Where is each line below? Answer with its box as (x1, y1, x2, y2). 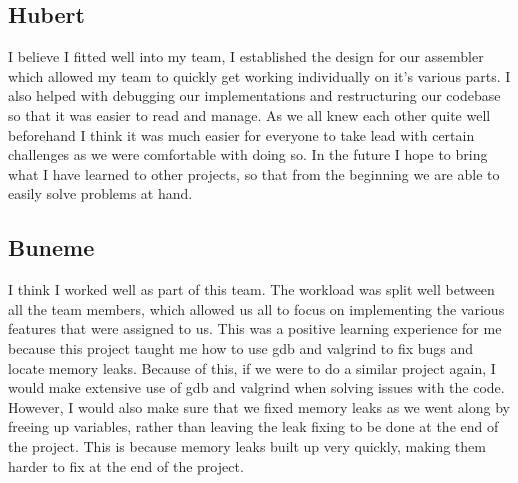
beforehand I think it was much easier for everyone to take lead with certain (8, 124, 475, 145)
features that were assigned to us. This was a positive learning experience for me (8, 318, 502, 339)
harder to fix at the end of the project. (8, 455, 244, 476)
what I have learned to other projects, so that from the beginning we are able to (8, 163, 500, 184)
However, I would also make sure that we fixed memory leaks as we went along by (8, 396, 510, 417)
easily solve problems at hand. (8, 183, 193, 204)
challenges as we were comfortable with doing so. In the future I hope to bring (8, 144, 488, 165)
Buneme (8, 232, 95, 263)
